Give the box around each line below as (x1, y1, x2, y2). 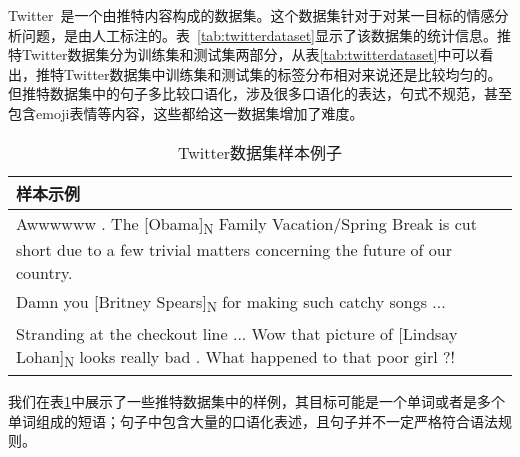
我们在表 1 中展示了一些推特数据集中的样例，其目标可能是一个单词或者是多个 (8, 391, 505, 412)
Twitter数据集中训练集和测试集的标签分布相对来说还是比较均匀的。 (63, 63, 502, 84)
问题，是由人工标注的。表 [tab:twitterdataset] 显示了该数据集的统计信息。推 (21, 24, 511, 45)
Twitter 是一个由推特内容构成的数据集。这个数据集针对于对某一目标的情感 (8, 5, 495, 25)
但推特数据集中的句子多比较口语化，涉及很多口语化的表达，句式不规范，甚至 (8, 83, 512, 104)
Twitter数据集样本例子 (177, 140, 343, 164)
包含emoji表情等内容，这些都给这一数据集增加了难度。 (8, 102, 364, 123)
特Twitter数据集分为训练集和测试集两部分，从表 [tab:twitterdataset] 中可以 (8, 44, 480, 65)
